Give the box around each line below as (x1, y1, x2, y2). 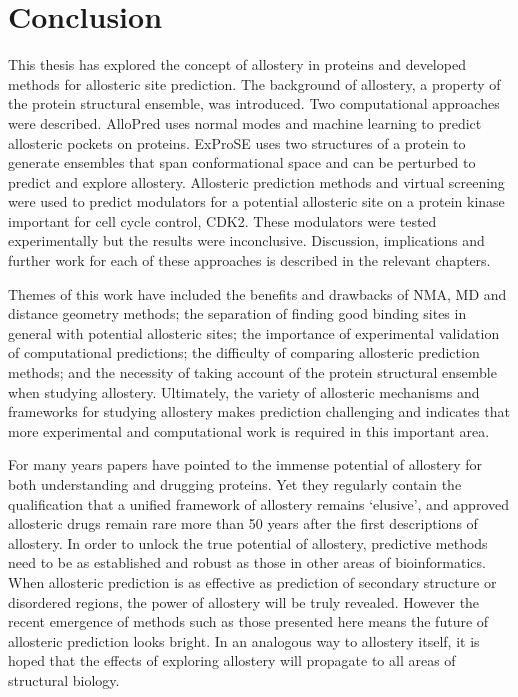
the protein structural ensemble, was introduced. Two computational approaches (8, 93, 500, 114)
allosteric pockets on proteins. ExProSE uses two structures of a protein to (8, 132, 466, 153)
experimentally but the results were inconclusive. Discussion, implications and (8, 230, 485, 251)
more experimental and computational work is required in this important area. (8, 420, 490, 441)
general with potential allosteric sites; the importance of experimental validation (8, 322, 500, 343)
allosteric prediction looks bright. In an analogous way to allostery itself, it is (8, 630, 480, 651)
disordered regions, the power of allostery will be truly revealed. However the (8, 591, 480, 612)
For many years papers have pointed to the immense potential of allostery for (8, 454, 482, 475)
